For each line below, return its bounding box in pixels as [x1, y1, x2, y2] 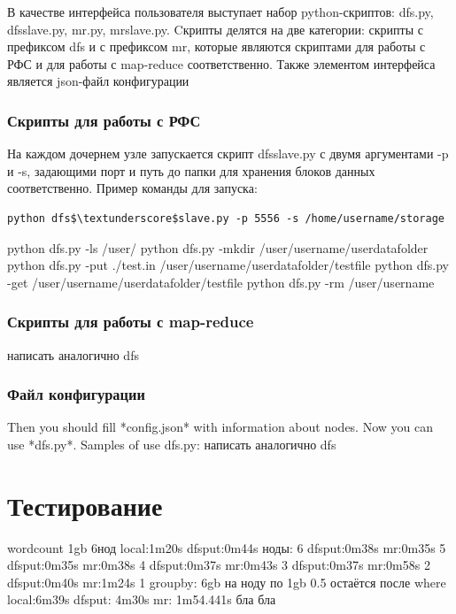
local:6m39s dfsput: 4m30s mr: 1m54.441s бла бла [7, 590, 276, 609]
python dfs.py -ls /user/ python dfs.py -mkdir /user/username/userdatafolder [7, 238, 429, 257]
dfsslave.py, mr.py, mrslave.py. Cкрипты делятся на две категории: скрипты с [7, 19, 423, 38]
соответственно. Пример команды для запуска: [7, 179, 258, 197]
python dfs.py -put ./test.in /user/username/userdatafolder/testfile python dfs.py [7, 256, 449, 274]
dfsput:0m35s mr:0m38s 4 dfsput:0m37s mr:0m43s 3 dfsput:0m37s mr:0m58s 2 [7, 556, 430, 574]
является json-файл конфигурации [7, 72, 189, 90]
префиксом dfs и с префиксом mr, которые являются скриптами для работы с [7, 37, 426, 56]
